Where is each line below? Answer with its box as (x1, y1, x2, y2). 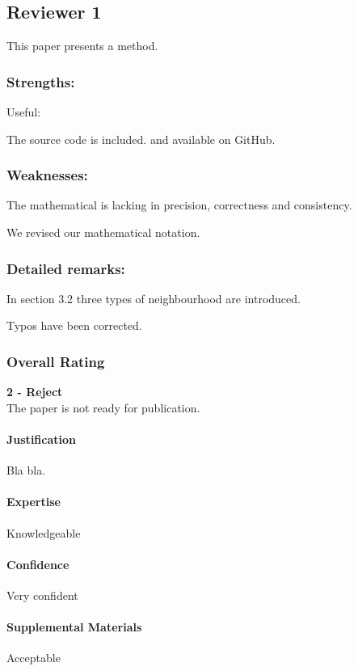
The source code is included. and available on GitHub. (6, 130, 276, 147)
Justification (6, 431, 76, 448)
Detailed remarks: (6, 258, 125, 278)
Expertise (6, 493, 61, 510)
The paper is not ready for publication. (6, 399, 200, 416)
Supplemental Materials (6, 618, 142, 635)
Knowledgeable (6, 524, 81, 541)
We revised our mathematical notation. (6, 224, 200, 241)
